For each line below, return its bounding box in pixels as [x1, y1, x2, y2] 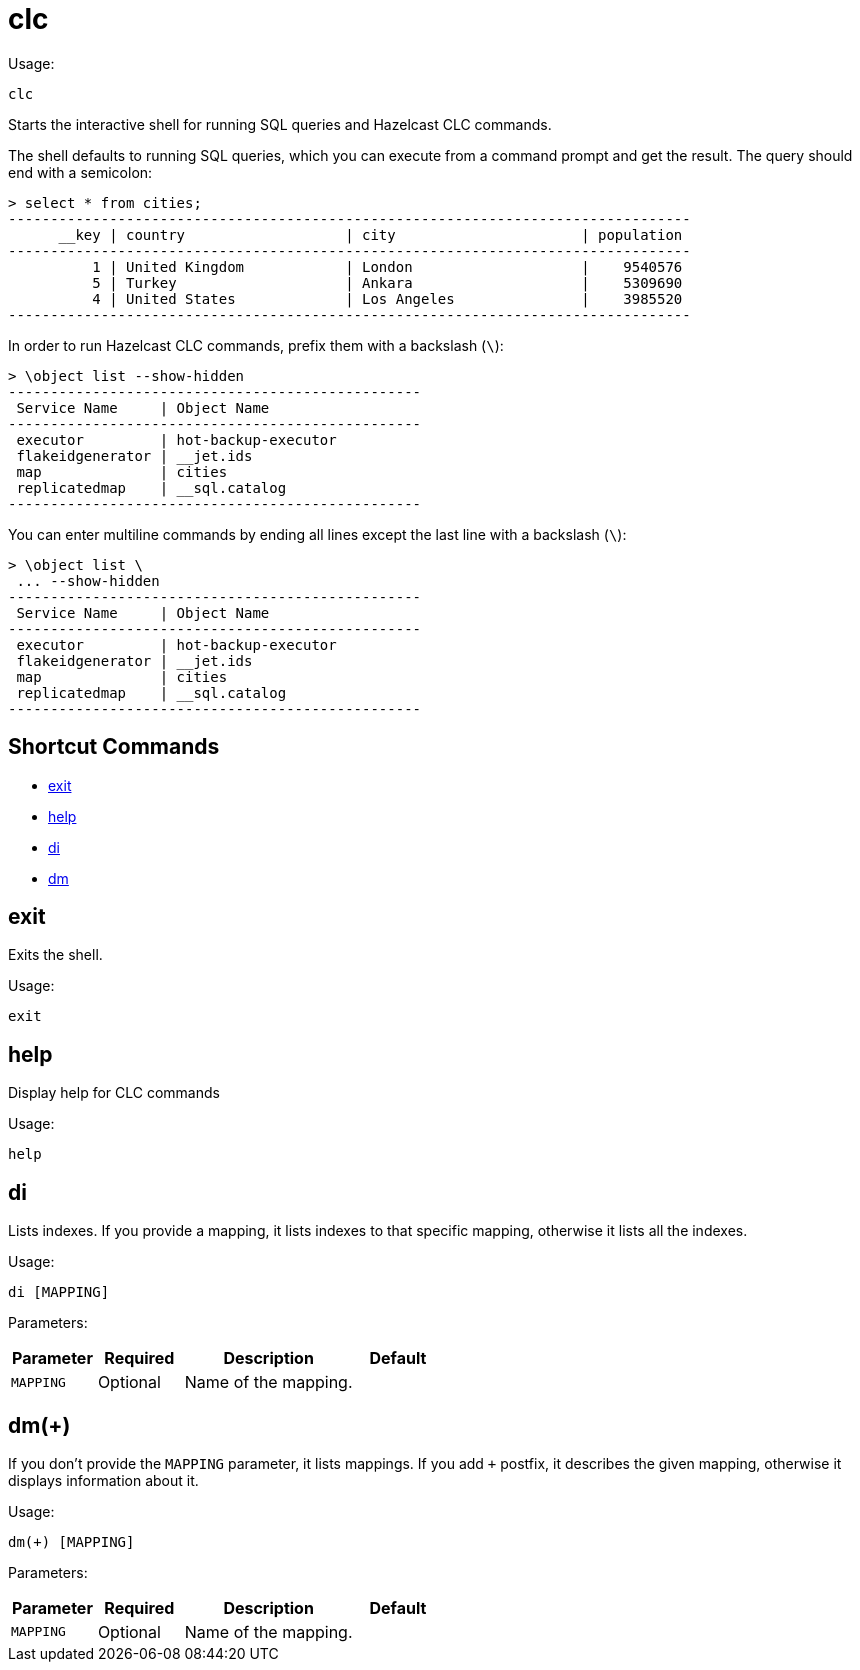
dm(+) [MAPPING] [8, 1533, 135, 1550]
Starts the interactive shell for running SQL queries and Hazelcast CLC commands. [8, 115, 552, 133]
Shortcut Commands [8, 734, 220, 760]
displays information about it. [8, 1471, 199, 1489]
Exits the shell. [8, 946, 103, 964]
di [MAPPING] [8, 1284, 110, 1301]
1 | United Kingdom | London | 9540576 [92, 258, 683, 275]
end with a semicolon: [8, 163, 153, 181]
